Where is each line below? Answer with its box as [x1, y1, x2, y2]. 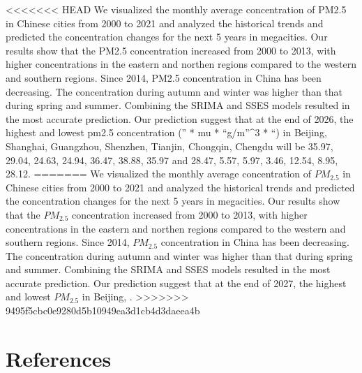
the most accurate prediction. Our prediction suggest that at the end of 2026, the [6, 111, 354, 126]
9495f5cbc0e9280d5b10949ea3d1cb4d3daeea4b [6, 303, 200, 318]
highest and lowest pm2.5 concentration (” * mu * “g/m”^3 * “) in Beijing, [6, 125, 327, 140]
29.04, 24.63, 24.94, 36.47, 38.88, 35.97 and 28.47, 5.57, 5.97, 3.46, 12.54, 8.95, [6, 152, 338, 167]
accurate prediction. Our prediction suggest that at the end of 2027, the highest [6, 275, 347, 290]
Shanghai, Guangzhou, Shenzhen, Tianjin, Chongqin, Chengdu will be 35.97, [6, 138, 333, 153]
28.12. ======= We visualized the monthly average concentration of [6, 166, 312, 181]
